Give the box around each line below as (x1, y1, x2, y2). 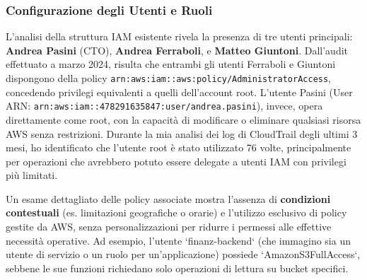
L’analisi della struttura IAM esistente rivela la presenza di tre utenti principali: (6, 29, 353, 44)
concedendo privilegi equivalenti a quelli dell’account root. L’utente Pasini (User (6, 84, 353, 99)
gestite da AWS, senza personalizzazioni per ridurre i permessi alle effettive (6, 219, 332, 234)
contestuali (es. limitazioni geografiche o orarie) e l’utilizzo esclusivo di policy (6, 205, 347, 220)
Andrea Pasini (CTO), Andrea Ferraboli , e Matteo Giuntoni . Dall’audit (6, 42, 349, 57)
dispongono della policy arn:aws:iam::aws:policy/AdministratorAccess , (6, 71, 332, 85)
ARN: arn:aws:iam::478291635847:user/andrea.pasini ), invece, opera (6, 98, 323, 113)
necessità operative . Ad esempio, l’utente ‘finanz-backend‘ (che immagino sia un (6, 233, 351, 247)
